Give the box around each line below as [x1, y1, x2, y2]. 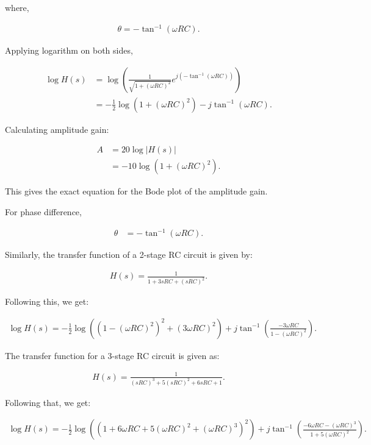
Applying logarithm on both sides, [5, 44, 133, 57]
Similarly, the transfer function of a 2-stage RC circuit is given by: [5, 248, 253, 261]
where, [5, 1, 29, 13]
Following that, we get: [5, 396, 91, 408]
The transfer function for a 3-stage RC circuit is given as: [5, 349, 220, 361]
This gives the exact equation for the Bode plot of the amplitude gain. [5, 185, 268, 198]
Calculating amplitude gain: [5, 123, 109, 135]
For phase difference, [5, 205, 82, 218]
